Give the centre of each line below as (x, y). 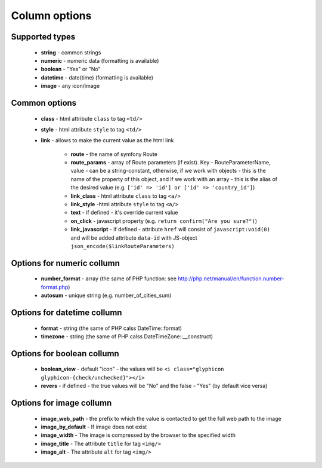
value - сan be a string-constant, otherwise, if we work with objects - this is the (168, 171)
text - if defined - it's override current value (124, 213)
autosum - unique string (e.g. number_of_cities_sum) (106, 295)
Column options (51, 16)
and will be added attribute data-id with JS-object (134, 238)
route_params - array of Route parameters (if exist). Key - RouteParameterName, (171, 163)
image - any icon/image (70, 86)
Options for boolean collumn (65, 354)
